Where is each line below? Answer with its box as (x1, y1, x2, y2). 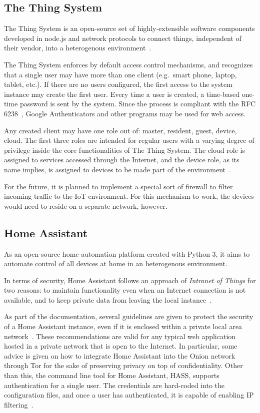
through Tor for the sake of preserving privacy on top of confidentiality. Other (4, 360, 243, 371)
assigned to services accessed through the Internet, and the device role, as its (4, 154, 239, 165)
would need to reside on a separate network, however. (4, 200, 167, 211)
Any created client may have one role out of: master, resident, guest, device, (4, 125, 237, 135)
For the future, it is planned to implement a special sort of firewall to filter (4, 181, 233, 191)
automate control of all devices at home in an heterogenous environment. (4, 258, 227, 269)
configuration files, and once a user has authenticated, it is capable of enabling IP (4, 390, 254, 400)
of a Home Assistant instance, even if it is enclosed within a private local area (4, 321, 242, 332)
